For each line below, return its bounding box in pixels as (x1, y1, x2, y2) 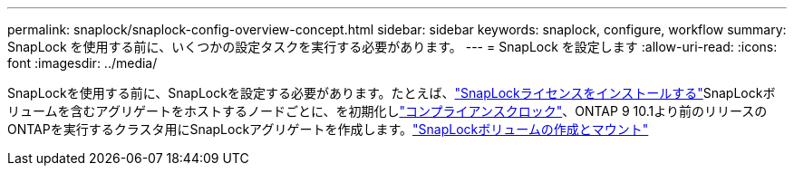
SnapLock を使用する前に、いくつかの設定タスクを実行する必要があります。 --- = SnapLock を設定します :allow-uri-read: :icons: (7, 39, 778, 54)
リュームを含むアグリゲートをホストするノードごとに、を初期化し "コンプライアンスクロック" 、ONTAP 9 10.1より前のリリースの (7, 103, 768, 119)
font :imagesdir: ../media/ (7, 55, 158, 71)
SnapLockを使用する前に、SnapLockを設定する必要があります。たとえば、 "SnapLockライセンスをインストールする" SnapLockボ (7, 85, 776, 101)
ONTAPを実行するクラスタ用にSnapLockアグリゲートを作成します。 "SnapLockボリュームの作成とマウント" (7, 121, 649, 137)
